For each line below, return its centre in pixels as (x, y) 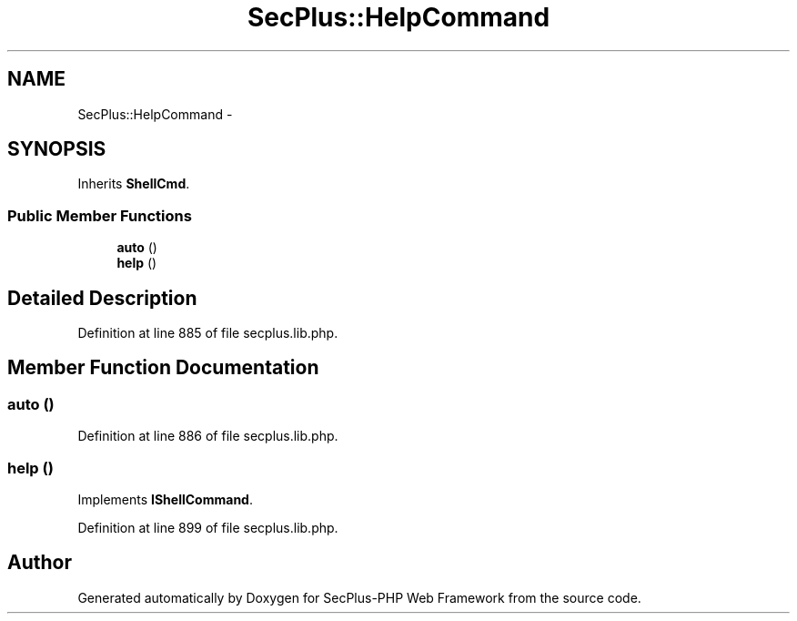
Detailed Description (102, 298)
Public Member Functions (100, 215)
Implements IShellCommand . (165, 499)
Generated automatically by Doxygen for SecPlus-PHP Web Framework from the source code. (359, 597)
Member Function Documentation (163, 368)
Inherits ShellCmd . (134, 184)
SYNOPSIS (57, 149)
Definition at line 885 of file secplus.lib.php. (208, 333)
